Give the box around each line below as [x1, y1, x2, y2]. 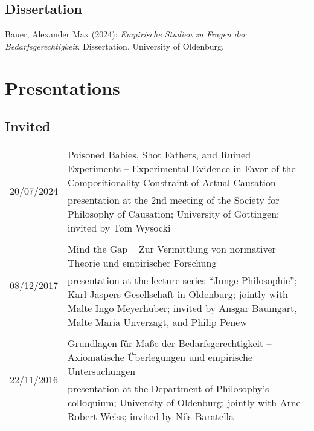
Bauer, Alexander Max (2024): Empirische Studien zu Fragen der [5, 28, 246, 41]
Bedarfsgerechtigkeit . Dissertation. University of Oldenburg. [5, 39, 224, 52]
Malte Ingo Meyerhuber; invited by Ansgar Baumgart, [68, 300, 297, 315]
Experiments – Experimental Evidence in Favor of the [68, 161, 296, 175]
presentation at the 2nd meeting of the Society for [68, 192, 280, 207]
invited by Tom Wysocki [68, 220, 171, 235]
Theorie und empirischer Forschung [68, 255, 217, 270]
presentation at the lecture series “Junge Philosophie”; [68, 273, 298, 287]
